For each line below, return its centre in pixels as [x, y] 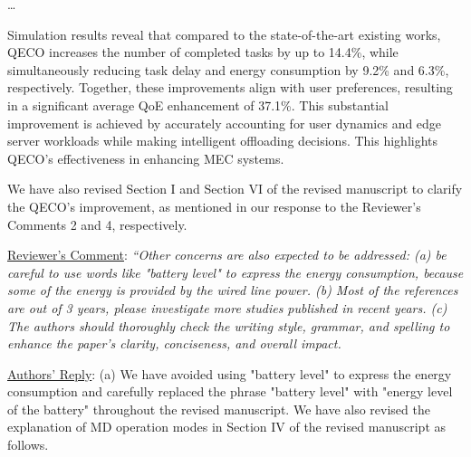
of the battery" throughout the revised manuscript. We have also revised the [219, 409]
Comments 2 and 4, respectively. [97, 224]
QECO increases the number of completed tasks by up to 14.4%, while [203, 52]
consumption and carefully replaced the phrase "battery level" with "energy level [230, 391]
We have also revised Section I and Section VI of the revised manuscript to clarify [235, 189]
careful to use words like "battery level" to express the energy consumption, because [235, 272]
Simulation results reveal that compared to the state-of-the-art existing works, [224, 34]
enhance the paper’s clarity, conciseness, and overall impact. [174, 343]
